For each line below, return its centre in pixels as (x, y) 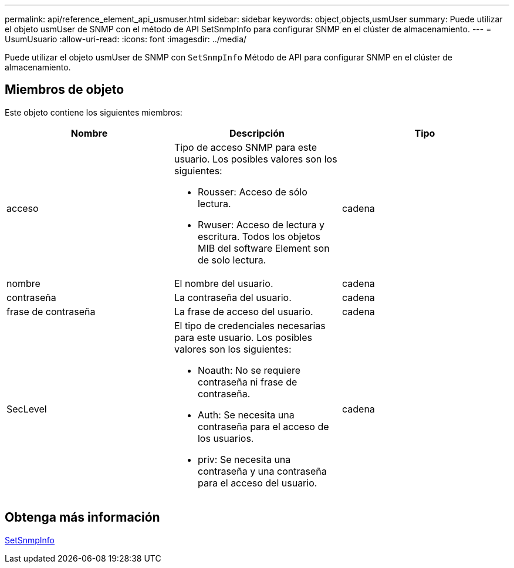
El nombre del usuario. (224, 283)
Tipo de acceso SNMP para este (245, 147)
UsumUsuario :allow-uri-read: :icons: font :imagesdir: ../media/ (126, 39)
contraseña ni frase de (247, 382)
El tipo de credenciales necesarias (250, 325)
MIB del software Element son (263, 248)
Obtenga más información (82, 518)
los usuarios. (226, 438)
